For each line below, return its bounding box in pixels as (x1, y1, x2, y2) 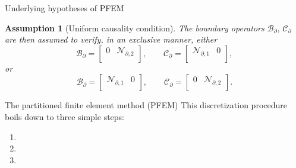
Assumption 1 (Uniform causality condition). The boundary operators (5, 21, 264, 34)
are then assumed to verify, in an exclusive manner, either (5, 33, 218, 46)
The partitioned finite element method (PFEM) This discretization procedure (5, 99, 287, 111)
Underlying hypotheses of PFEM (5, 2, 124, 14)
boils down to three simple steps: (5, 110, 124, 122)
